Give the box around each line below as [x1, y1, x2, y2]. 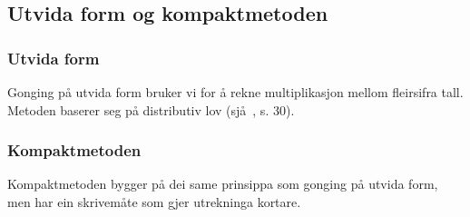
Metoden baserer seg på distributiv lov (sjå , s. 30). [7, 100, 295, 119]
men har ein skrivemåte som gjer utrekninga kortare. [7, 192, 301, 211]
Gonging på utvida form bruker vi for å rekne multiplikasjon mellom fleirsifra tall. [7, 83, 464, 101]
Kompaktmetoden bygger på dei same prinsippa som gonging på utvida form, [7, 174, 438, 193]
